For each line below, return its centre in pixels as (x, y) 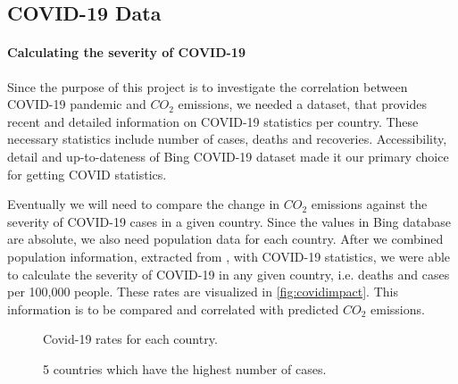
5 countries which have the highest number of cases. (185, 368)
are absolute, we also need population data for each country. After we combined (225, 239)
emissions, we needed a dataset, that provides (302, 104)
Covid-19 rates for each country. (130, 339)
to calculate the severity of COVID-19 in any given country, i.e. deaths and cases (229, 274)
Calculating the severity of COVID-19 (126, 52)
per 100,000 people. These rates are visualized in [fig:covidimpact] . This (203, 292)
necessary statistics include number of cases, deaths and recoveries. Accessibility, (227, 139)
